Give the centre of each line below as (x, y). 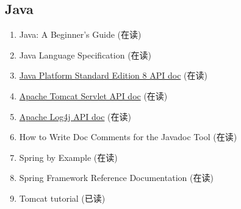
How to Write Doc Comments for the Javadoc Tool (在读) (128, 137)
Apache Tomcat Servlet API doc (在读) (93, 95)
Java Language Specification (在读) (85, 55)
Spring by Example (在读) (68, 157)
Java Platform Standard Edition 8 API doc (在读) (113, 75)
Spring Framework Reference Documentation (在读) (116, 178)
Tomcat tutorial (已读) (62, 198)
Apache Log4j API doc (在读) (75, 116)
